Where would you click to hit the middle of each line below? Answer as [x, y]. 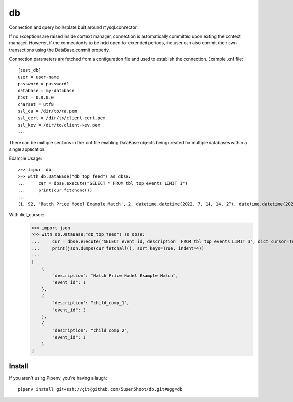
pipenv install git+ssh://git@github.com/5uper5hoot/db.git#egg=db [100, 389]
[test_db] [29, 70]
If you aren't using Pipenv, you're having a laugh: [58, 378]
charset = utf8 [36, 104]
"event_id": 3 [69, 337]
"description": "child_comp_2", [91, 330]
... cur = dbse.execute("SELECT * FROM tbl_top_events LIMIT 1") [103, 183]
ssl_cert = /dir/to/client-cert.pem [62, 118]
